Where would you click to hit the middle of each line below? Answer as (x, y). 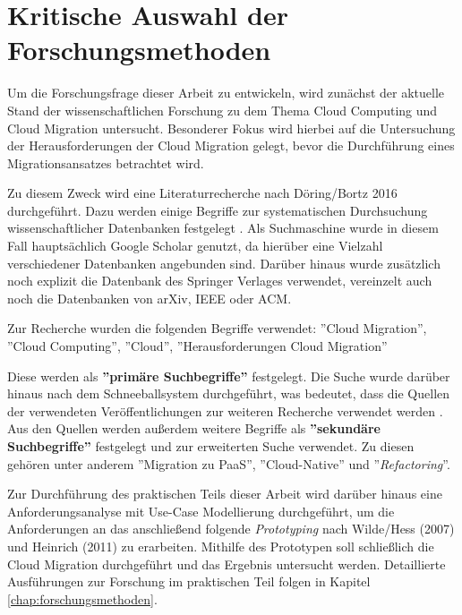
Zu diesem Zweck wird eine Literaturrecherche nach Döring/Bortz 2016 (202, 193)
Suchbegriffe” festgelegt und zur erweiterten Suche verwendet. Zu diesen (211, 446)
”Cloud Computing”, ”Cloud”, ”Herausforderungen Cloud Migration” (197, 346)
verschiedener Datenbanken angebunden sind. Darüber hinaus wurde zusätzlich (224, 263)
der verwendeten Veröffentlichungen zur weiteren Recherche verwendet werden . (225, 410)
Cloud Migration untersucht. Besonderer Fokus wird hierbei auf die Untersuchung (231, 128)
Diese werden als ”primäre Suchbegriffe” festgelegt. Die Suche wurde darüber (229, 376)
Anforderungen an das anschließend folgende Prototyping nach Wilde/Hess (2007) (231, 529)
